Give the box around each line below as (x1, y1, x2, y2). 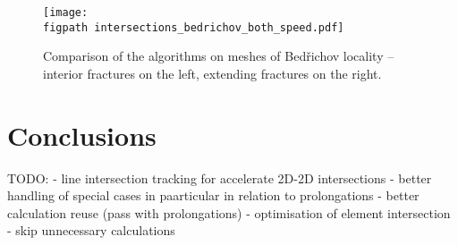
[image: (43, 6, 89, 19)
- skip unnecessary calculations (7, 221, 175, 240)
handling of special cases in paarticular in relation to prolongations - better (7, 186, 420, 205)
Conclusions (7, 116, 157, 153)
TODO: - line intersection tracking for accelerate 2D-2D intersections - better (7, 168, 432, 187)
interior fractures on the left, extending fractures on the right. (43, 63, 382, 82)
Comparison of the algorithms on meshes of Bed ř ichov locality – (43, 46, 394, 65)
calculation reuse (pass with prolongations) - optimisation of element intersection (7, 203, 451, 222)
